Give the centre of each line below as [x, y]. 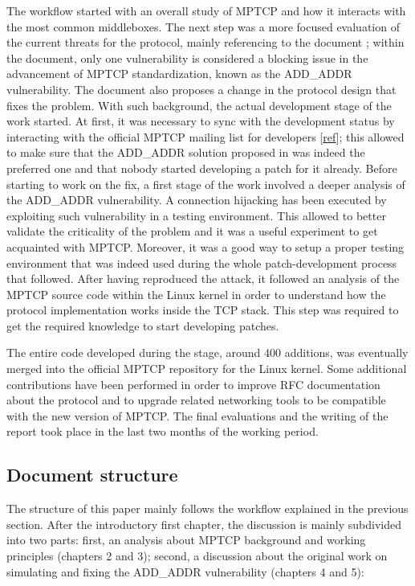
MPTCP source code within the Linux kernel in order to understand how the [196, 294]
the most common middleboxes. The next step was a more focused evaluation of [203, 26]
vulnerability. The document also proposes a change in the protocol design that [201, 89]
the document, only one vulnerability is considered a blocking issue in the [187, 57]
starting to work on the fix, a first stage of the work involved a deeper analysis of [206, 184]
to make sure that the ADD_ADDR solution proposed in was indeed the [186, 152]
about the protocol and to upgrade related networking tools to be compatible [196, 400]
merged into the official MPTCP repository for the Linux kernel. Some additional [207, 369]
